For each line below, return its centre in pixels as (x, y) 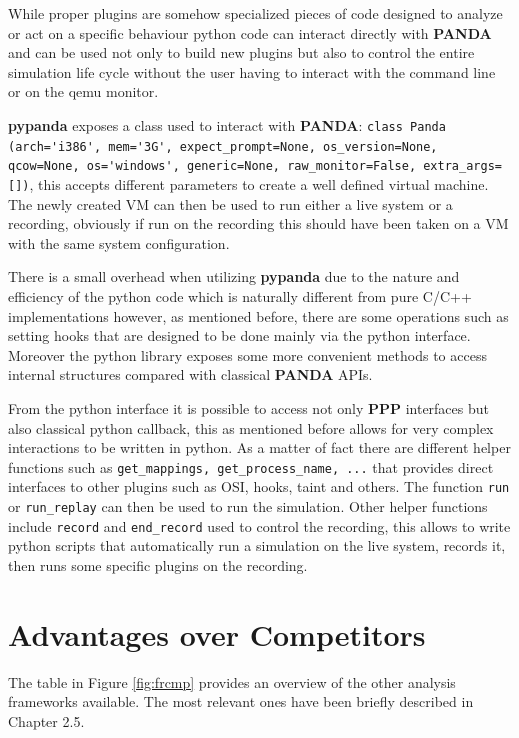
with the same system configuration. (119, 242)
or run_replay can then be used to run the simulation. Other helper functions (248, 506)
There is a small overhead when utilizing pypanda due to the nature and (234, 276)
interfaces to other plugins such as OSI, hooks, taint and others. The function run (259, 486)
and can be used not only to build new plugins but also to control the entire (241, 52)
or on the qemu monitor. (83, 91)
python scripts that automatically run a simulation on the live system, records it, (257, 545)
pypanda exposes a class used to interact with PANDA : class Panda (227, 124)
